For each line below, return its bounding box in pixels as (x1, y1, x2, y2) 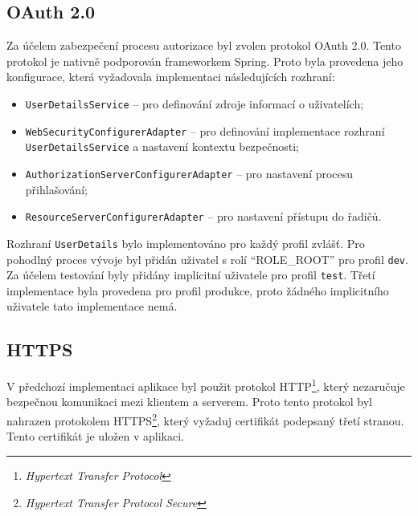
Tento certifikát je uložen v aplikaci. (6, 428, 184, 445)
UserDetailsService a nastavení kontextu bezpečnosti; (25, 138, 299, 155)
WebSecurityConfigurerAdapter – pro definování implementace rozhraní (25, 122, 385, 139)
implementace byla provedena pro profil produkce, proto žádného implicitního (6, 282, 389, 299)
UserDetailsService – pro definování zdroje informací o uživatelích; (25, 95, 364, 112)
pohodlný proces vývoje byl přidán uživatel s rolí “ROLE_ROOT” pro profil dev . (6, 250, 408, 267)
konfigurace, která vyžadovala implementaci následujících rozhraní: (6, 68, 335, 85)
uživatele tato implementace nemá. (6, 298, 178, 315)
